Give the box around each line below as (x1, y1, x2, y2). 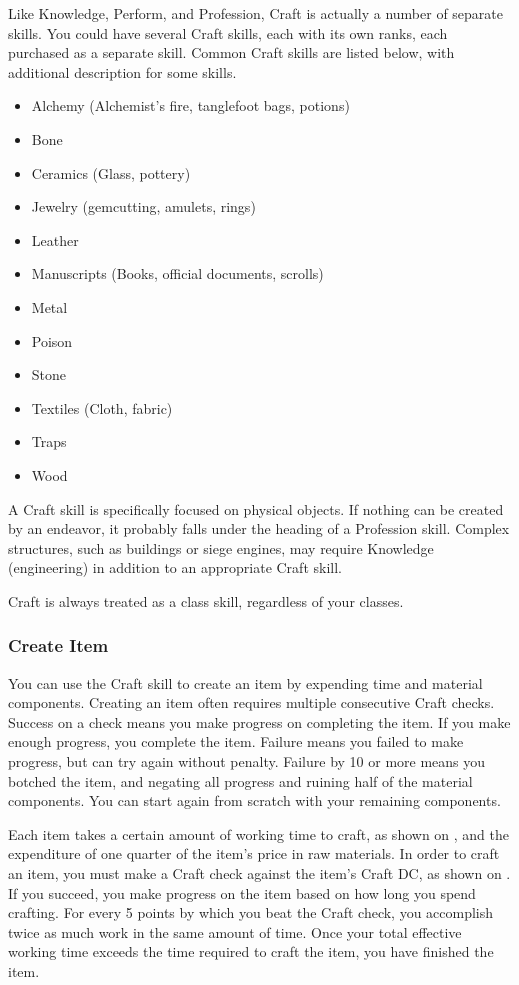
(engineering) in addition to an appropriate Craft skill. (8, 557, 342, 578)
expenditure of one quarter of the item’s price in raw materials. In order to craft (8, 843, 500, 864)
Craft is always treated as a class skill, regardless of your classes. (8, 590, 404, 611)
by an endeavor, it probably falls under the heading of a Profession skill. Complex (8, 518, 510, 539)
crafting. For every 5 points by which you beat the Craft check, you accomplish (8, 902, 494, 923)
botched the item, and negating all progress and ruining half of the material (8, 770, 473, 791)
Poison (31, 330, 73, 351)
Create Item (8, 633, 109, 658)
